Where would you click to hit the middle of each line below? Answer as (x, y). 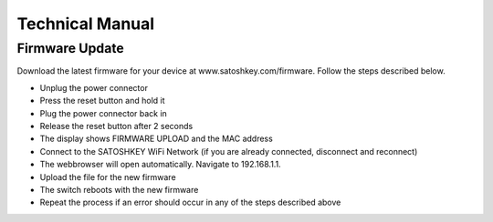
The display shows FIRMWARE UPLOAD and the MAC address (156, 139)
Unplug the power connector (94, 87)
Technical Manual (86, 24)
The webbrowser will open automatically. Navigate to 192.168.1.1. (161, 165)
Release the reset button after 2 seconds (116, 126)
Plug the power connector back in (104, 113)
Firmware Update (71, 48)
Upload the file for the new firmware (108, 177)
